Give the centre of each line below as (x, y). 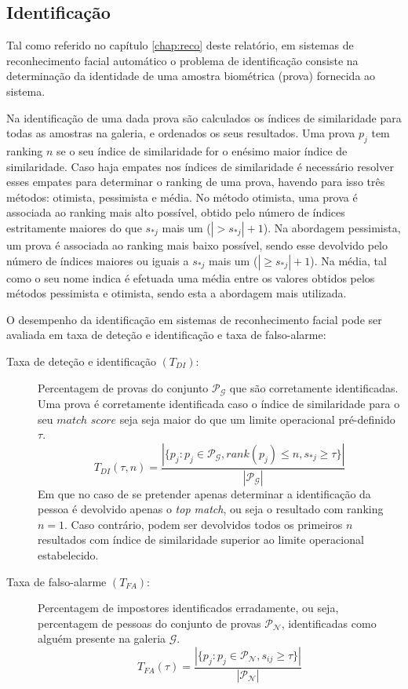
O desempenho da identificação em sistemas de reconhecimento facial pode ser (194, 319)
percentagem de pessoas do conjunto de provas (149, 623)
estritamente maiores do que (74, 227)
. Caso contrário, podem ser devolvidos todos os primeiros (204, 524)
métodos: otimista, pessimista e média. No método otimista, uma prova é (182, 197)
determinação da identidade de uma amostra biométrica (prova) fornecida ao (191, 76)
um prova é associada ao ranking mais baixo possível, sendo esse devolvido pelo (197, 244)
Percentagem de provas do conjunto (123, 387)
